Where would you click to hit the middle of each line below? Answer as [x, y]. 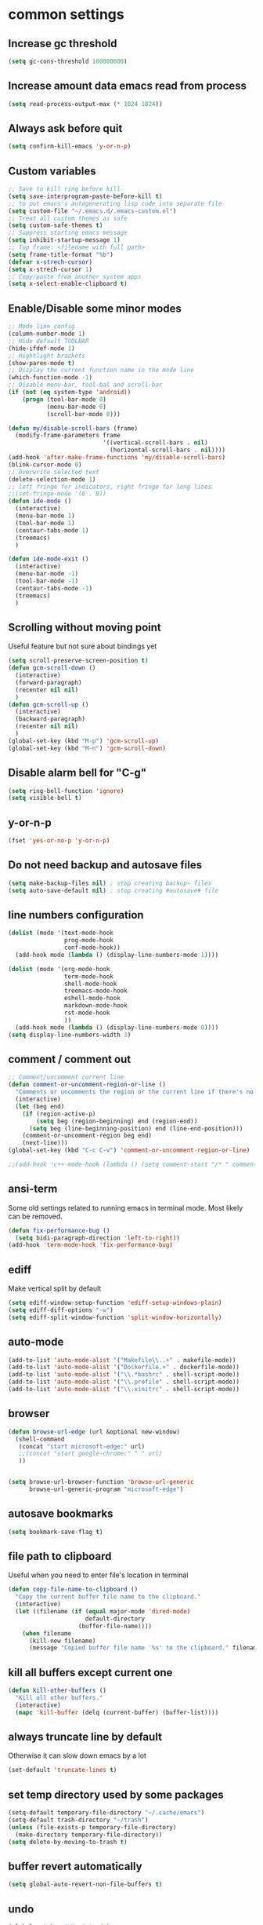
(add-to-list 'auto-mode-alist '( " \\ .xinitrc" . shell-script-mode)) [124, 1390]
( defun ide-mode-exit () [49, 559]
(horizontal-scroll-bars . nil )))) [167, 450]
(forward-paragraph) [49, 682]
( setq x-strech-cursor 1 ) [50, 269]
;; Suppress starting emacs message [68, 233]
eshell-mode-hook [92, 999]
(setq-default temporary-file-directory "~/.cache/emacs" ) [106, 1813]
